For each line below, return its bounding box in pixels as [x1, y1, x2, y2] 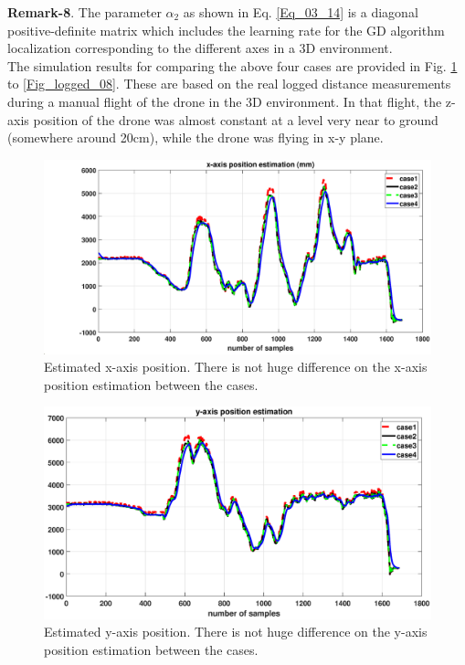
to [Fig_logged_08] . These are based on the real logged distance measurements [7, 74, 451, 93]
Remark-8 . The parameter [7, 3, 162, 21]
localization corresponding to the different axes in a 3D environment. [7, 38, 393, 58]
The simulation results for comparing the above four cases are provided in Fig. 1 [7, 56, 458, 75]
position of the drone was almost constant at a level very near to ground [33, 110, 439, 129]
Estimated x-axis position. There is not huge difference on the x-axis [44, 357, 428, 376]
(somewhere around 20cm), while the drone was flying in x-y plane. [7, 128, 384, 147]
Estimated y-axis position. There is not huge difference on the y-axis [44, 622, 428, 641]
